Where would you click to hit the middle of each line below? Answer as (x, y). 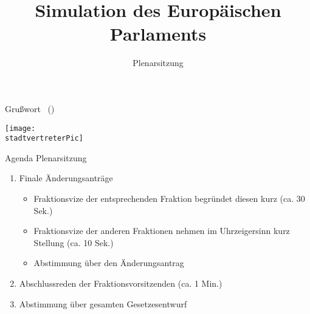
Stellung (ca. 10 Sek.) (74, 242)
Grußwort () (30, 108)
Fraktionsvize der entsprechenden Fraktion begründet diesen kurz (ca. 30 (169, 198)
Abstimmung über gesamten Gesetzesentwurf (103, 303)
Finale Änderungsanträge (66, 178)
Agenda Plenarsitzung (46, 157)
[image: (20, 128)
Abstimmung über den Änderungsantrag (109, 263)
